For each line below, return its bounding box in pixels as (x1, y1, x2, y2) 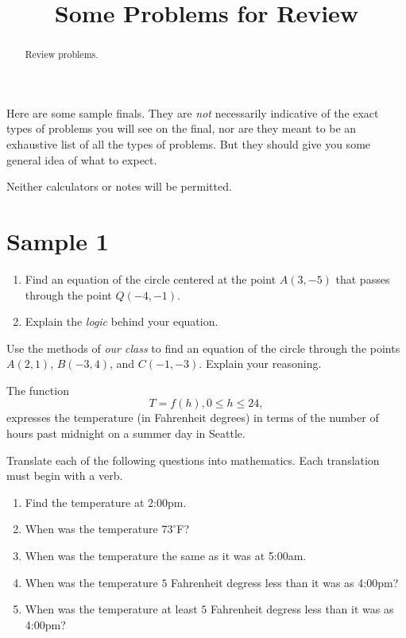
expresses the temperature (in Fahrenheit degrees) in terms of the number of (6, 409, 379, 426)
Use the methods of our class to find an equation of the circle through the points (6, 339, 400, 356)
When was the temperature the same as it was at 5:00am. (25, 547, 307, 564)
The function (6, 381, 69, 398)
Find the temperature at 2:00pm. (25, 493, 187, 510)
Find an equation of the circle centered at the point (25, 270, 276, 287)
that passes (335, 270, 390, 287)
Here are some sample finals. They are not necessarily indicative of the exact (6, 104, 379, 121)
